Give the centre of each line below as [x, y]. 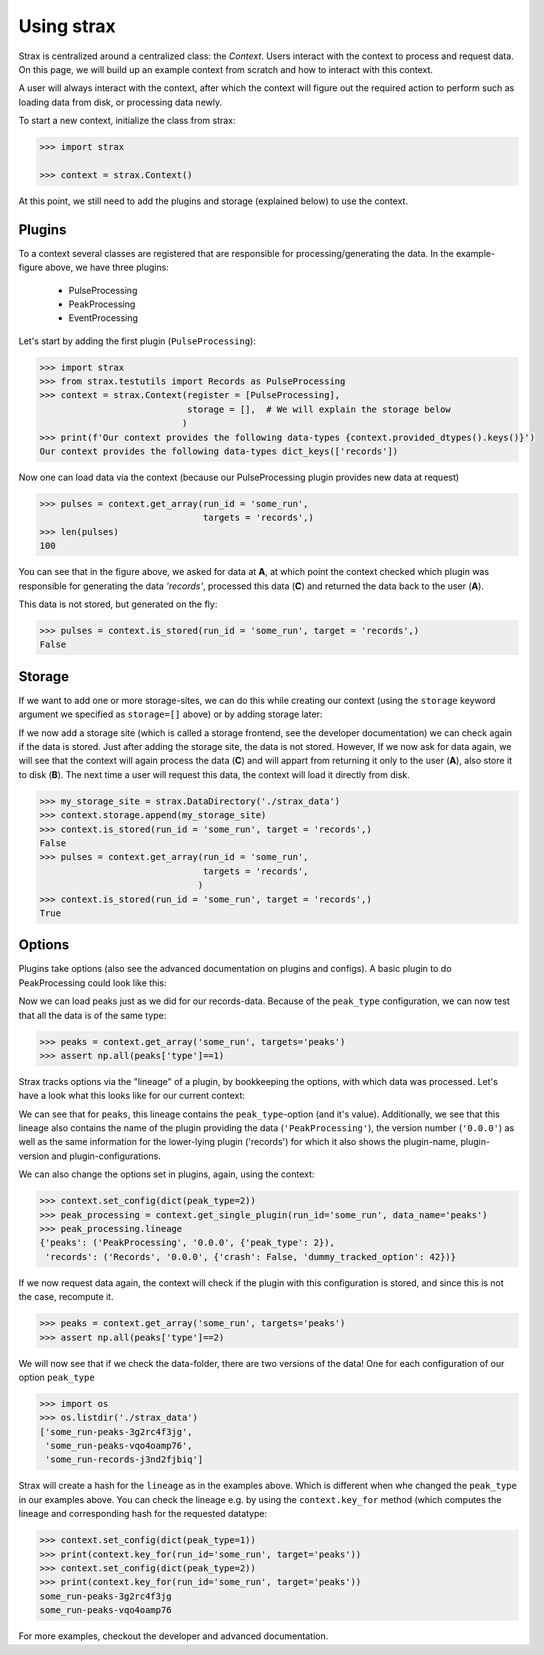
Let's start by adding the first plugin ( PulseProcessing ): [137, 341]
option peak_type [56, 1377]
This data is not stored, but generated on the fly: [118, 604]
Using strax [67, 26]
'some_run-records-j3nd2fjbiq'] [124, 1459]
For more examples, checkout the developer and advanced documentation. [173, 1636]
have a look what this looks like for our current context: [131, 1096]
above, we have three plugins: [107, 267]
